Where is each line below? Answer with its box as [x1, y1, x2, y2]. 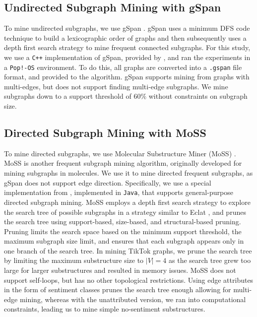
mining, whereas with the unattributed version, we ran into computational [19, 294, 246, 304]
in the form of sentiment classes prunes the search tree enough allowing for [4, 284, 231, 295]
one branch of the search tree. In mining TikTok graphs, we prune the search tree [4, 245, 252, 255]
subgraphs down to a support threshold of [4, 91, 131, 101]
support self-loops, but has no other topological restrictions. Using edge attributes [4, 274, 254, 285]
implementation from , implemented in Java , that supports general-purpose [4, 187, 233, 197]
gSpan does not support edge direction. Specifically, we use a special [4, 177, 211, 188]
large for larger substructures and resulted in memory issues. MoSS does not [4, 265, 236, 275]
